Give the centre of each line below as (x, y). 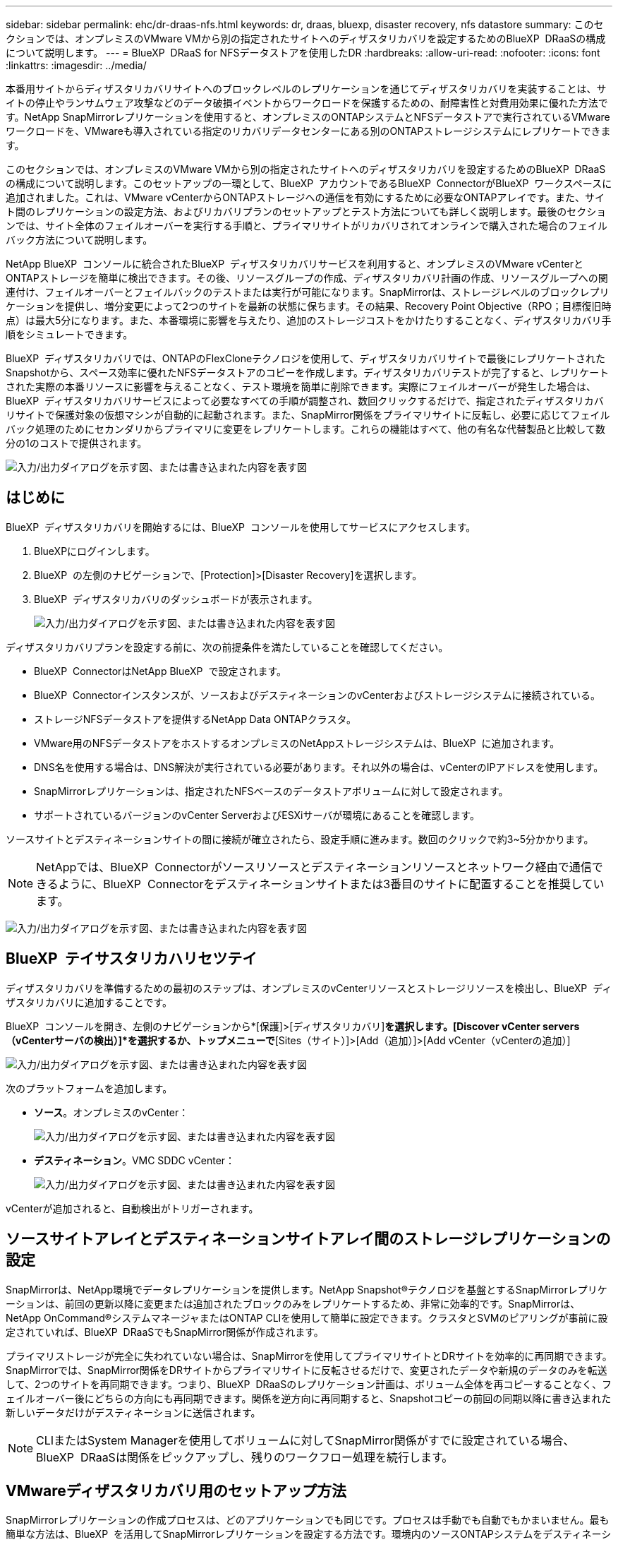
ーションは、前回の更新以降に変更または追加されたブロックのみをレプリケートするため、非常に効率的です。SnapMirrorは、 (293, 1303)
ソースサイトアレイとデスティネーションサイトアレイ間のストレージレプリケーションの (308, 1239)
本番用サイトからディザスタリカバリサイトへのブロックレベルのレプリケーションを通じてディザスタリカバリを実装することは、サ (306, 89)
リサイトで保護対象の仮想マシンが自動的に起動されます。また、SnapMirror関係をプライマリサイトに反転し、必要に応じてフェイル (308, 415)
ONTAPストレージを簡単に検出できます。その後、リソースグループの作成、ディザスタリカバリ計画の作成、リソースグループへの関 (307, 278)
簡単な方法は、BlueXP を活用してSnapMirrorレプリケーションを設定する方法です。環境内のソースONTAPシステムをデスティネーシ (309, 1534)
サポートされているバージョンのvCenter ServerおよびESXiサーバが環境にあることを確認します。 (257, 815)
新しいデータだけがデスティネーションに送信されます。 (133, 1412)
